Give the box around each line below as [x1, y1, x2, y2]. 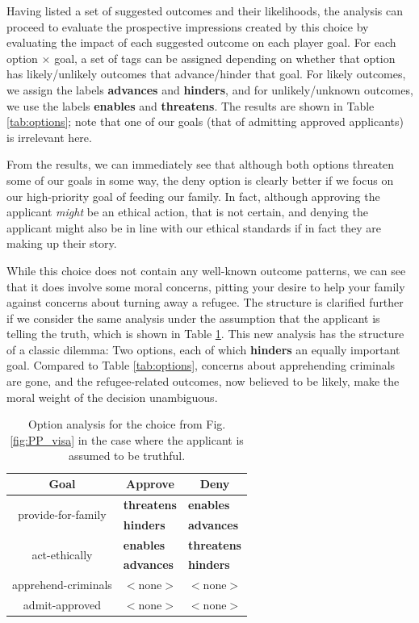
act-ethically [31, 546, 93, 562]
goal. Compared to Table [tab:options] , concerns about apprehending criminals [6, 357, 396, 374]
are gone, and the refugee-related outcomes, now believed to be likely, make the [6, 373, 400, 390]
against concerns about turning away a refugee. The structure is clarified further [6, 294, 404, 311]
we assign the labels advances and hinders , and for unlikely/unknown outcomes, [6, 81, 413, 98]
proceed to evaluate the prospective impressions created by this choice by [6, 18, 369, 35]
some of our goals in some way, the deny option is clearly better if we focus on [6, 171, 394, 188]
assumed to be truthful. [68, 447, 186, 464]
